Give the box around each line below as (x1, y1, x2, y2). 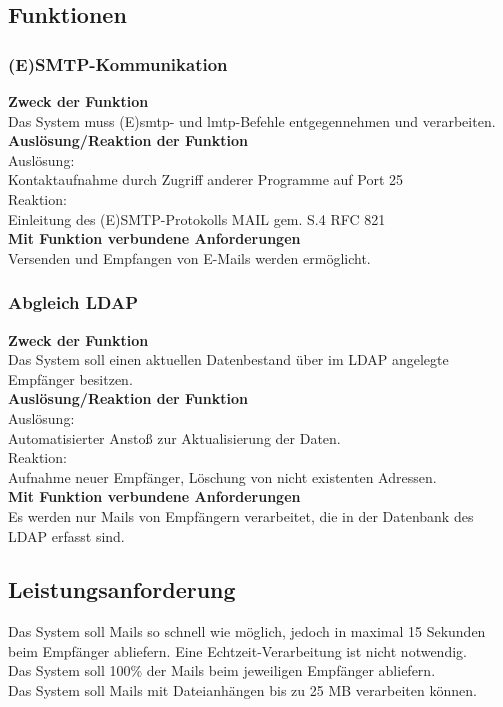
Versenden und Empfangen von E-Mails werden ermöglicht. (8, 247, 371, 268)
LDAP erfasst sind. (8, 525, 125, 546)
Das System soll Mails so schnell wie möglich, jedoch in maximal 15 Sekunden (8, 621, 486, 642)
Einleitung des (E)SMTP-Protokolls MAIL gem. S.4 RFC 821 (8, 208, 386, 229)
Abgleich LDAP (8, 290, 138, 315)
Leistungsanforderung (8, 574, 236, 605)
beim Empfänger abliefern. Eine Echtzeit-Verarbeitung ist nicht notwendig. (8, 640, 467, 661)
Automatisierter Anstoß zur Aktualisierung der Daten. (8, 427, 341, 448)
